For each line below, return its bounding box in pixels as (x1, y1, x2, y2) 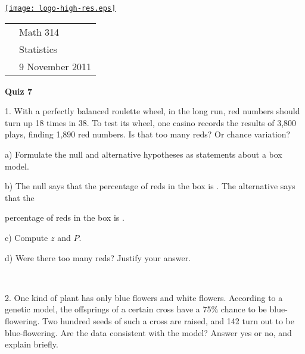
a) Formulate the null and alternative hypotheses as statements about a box (5, 148, 282, 161)
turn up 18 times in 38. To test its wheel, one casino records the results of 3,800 (5, 116, 297, 129)
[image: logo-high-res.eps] (5, 4, 116, 12)
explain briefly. (5, 338, 58, 350)
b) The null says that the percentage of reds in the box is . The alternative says (5, 180, 295, 192)
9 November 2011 (19, 59, 91, 73)
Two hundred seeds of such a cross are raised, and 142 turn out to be (42, 314, 295, 327)
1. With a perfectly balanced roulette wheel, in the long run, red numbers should (5, 105, 300, 117)
